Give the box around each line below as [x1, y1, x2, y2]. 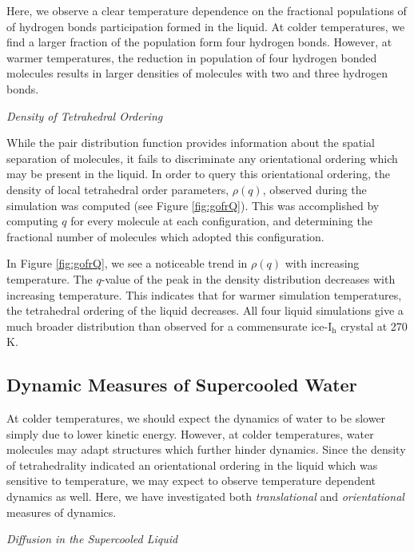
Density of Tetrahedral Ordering [6, 107, 163, 124]
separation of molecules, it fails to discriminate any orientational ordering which [6, 149, 398, 166]
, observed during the [262, 181, 367, 197]
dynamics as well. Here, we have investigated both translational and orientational [6, 488, 404, 505]
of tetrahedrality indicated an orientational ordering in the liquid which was [6, 456, 378, 473]
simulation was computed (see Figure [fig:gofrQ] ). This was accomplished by [6, 197, 380, 213]
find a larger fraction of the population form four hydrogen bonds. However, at [6, 34, 392, 50]
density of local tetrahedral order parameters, [6, 181, 229, 197]
